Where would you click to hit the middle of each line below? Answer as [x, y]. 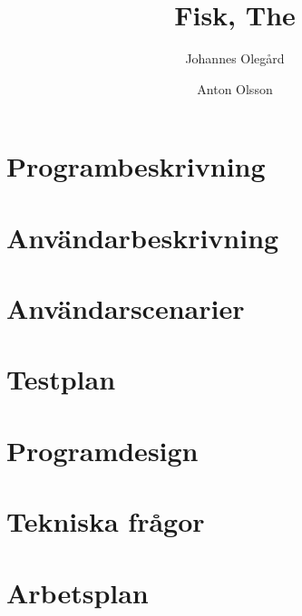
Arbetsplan [78, 592]
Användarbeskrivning [143, 237]
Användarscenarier [126, 308]
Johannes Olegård [235, 58]
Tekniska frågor [106, 521]
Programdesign [102, 450]
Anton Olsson [235, 88]
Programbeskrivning [136, 166]
